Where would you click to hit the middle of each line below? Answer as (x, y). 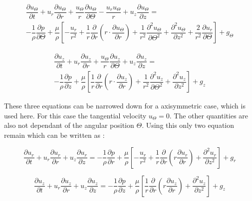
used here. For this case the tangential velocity (75, 115)
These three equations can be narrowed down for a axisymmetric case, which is (125, 106)
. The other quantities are (209, 115)
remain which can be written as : (54, 135)
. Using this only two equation (188, 125)
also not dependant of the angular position (69, 125)
